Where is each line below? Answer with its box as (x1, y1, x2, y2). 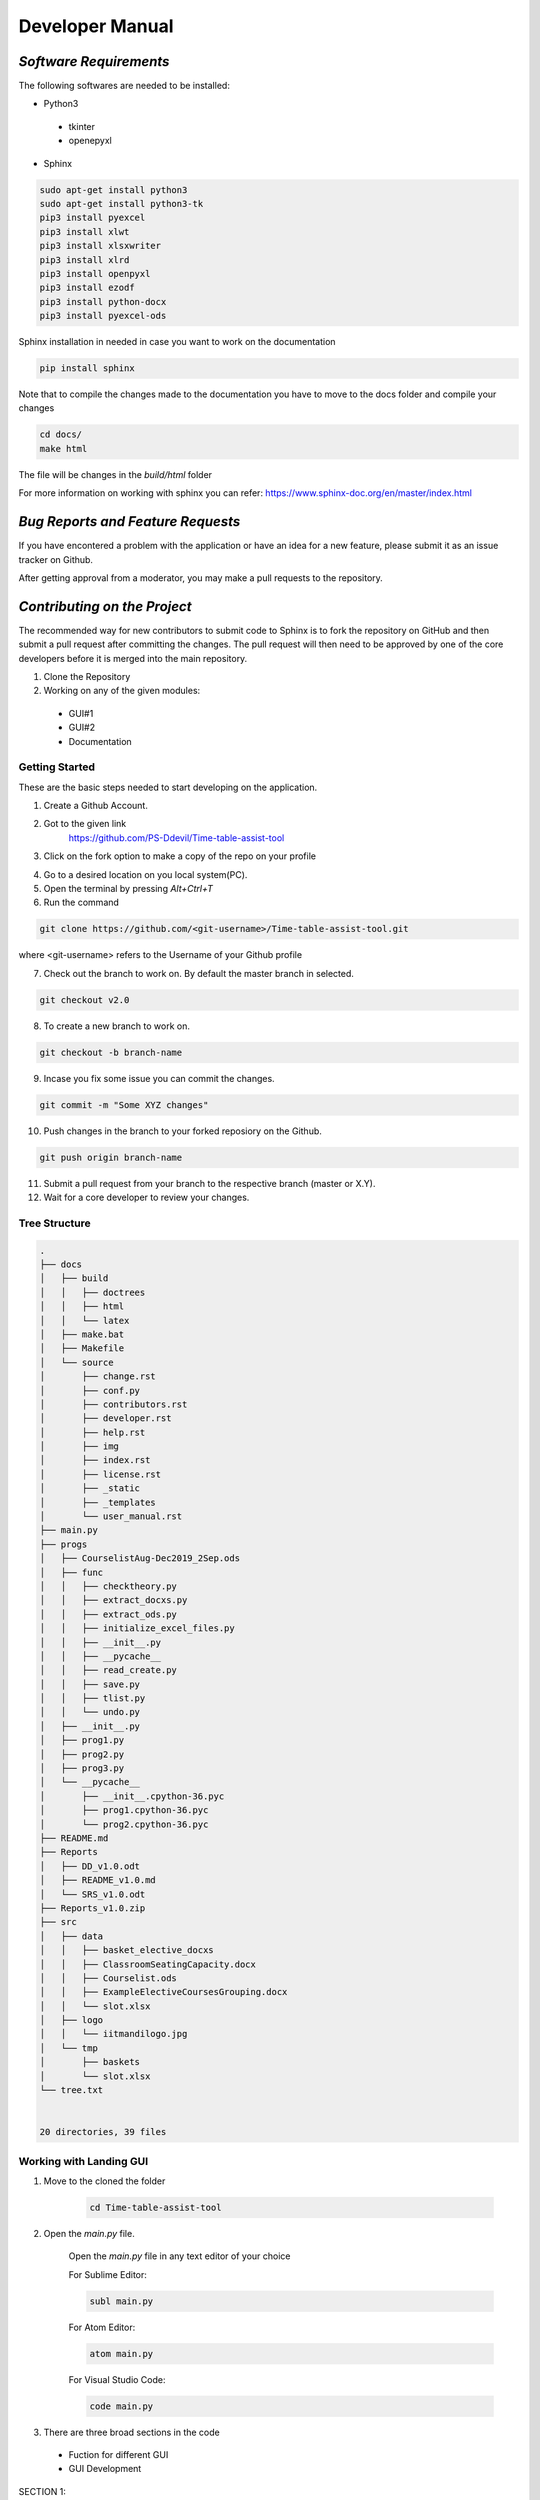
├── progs (39, 1538, 88, 1550)
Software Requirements (18, 53, 170, 70)
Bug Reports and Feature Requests (18, 513, 241, 530)
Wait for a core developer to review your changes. (43, 1191, 250, 1204)
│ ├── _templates (39, 1496, 157, 1508)
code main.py (89, 2400, 154, 2412)
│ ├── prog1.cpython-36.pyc (39, 1805, 209, 1816)
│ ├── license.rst (39, 1468, 162, 1480)
